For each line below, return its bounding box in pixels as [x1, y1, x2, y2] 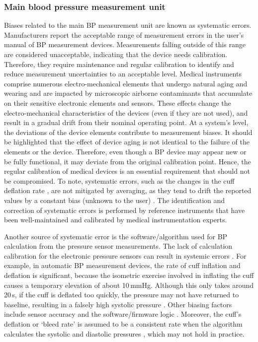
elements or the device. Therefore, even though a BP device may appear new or [4, 146, 247, 156]
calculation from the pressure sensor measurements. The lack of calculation [4, 241, 233, 251]
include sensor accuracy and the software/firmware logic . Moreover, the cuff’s [4, 309, 242, 319]
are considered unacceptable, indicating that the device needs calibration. [4, 49, 228, 59]
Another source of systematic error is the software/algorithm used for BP [4, 231, 228, 241]
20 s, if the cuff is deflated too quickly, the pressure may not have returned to [4, 289, 239, 300]
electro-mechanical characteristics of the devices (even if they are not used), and [4, 107, 248, 118]
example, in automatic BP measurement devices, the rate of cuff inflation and [4, 260, 241, 271]
